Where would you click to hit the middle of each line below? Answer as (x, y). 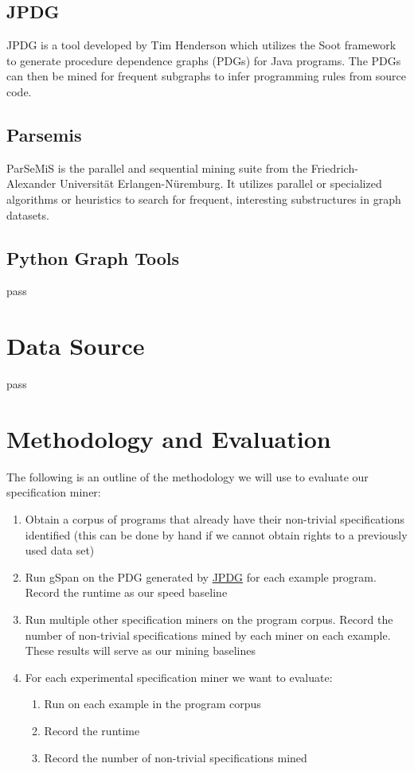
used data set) (60, 550)
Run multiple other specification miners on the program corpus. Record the (209, 619)
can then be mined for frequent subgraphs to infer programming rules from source (206, 76)
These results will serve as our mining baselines (140, 650)
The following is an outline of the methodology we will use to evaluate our (187, 476)
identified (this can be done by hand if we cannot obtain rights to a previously (216, 534)
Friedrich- (334, 167)
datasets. (28, 214)
